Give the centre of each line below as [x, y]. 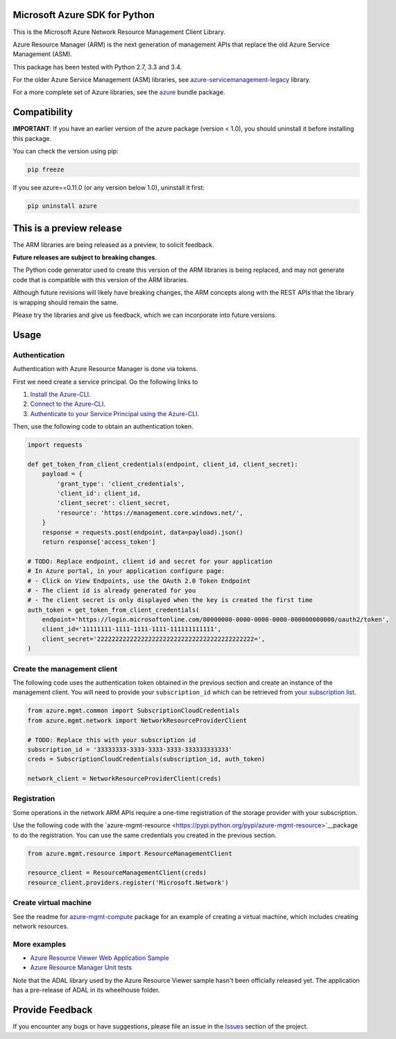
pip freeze [46, 170]
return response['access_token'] [99, 542]
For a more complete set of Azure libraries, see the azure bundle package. [119, 92]
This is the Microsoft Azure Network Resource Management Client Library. [119, 32]
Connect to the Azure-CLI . [68, 404]
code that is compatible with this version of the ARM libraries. [101, 280]
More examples [40, 944]
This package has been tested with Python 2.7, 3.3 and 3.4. [97, 67]
